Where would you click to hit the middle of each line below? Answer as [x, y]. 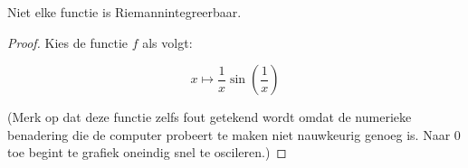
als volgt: [167, 42]
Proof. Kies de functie [68, 42]
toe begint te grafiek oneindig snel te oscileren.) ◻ [147, 152]
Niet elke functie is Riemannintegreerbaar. [124, 12]
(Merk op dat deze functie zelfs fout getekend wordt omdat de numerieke [210, 117]
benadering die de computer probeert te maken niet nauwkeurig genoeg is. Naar [229, 134]
